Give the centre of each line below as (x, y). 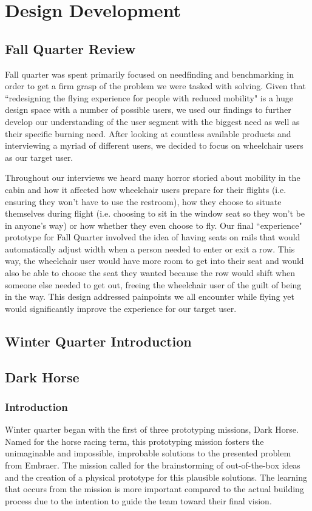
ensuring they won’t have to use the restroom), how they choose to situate (143, 201)
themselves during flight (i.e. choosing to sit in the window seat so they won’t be (155, 213)
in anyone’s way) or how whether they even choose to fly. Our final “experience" (154, 225)
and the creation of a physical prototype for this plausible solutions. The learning (156, 477)
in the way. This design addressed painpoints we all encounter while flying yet (150, 296)
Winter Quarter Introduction (98, 341)
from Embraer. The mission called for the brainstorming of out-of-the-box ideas (153, 465)
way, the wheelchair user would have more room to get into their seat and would (154, 261)
